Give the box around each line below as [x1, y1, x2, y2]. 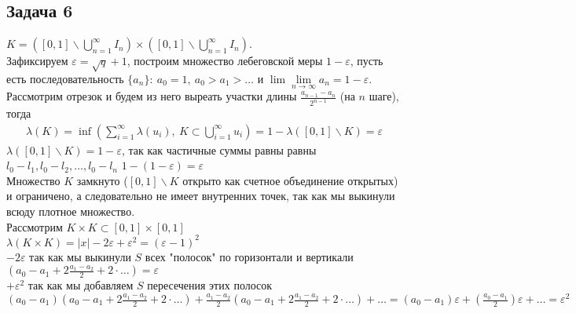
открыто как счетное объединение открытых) [182, 172, 398, 188]
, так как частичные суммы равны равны [121, 141, 317, 158]
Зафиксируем [6, 53, 68, 69]
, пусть [350, 53, 383, 69]
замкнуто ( [76, 172, 128, 188]
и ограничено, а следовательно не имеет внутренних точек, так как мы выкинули [6, 187, 395, 204]
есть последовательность [6, 70, 124, 86]
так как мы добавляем [28, 277, 134, 293]
